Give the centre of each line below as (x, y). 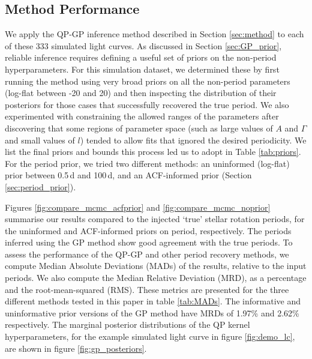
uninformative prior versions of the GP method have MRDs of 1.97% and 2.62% (152, 312)
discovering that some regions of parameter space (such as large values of (139, 128)
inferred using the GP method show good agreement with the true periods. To (149, 242)
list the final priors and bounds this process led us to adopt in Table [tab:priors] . (153, 152)
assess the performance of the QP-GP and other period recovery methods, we (147, 254)
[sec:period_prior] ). (40, 186)
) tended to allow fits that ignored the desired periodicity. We (193, 140)
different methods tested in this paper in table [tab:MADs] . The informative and (153, 301)
